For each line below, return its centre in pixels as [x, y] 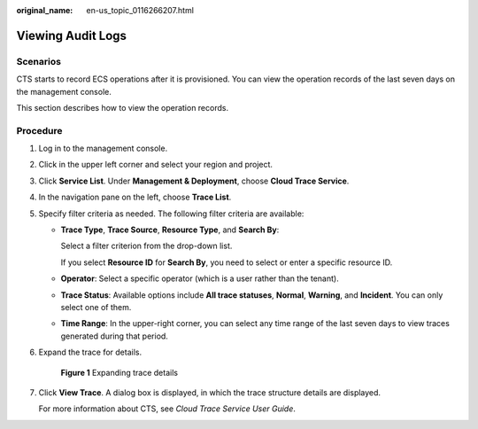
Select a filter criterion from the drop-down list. [146, 246]
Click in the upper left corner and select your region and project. [156, 165]
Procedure [39, 130]
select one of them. [96, 307]
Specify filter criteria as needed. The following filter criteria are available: [171, 214]
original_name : [45, 10]
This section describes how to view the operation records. [123, 107]
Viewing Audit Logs [72, 35]
